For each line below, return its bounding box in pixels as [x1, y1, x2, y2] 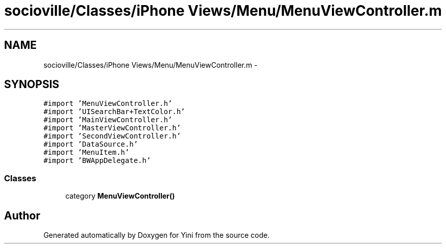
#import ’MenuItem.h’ [43, 148, 129, 157]
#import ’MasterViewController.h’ [43, 124, 181, 132]
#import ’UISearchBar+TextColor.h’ [43, 107, 185, 116]
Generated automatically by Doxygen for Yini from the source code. [43, 231, 270, 240]
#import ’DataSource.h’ [43, 140, 138, 149]
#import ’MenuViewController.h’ [43, 99, 173, 108]
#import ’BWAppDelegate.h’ [43, 156, 151, 165]
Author [4, 209, 40, 222]
